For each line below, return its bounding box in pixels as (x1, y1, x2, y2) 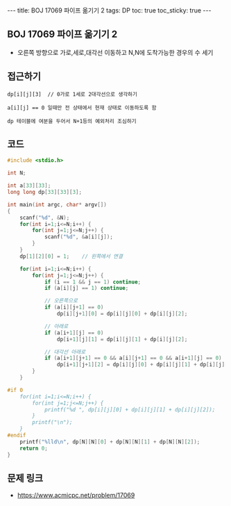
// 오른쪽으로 (44, 297, 78, 304)
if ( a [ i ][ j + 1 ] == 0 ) (44, 304, 104, 311)
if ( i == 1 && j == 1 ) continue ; (44, 278, 142, 286)
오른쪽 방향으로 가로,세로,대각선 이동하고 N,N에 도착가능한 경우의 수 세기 (17, 48, 214, 56)
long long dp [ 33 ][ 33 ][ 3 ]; (7, 189, 82, 196)
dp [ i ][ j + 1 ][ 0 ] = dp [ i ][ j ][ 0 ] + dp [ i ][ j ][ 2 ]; (56, 311, 188, 318)
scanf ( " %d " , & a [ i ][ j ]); (44, 234, 113, 240)
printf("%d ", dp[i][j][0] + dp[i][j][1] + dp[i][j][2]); (44, 406, 216, 413)
